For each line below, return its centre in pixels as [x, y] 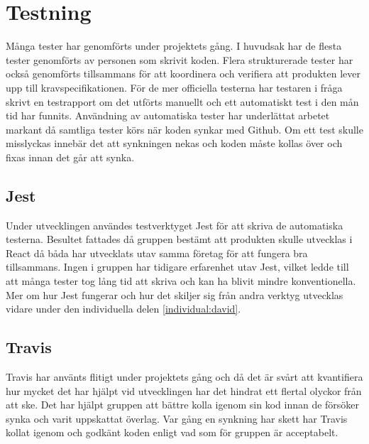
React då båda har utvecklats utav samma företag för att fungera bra [157, 253]
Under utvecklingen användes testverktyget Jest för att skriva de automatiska [175, 225]
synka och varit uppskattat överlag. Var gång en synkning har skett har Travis [177, 418]
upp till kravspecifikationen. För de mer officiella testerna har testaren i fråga [174, 87]
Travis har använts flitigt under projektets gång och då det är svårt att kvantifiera [184, 377]
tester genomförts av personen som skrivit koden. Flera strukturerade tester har [180, 59]
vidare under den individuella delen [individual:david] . [123, 309]
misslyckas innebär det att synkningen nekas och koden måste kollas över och [174, 143]
